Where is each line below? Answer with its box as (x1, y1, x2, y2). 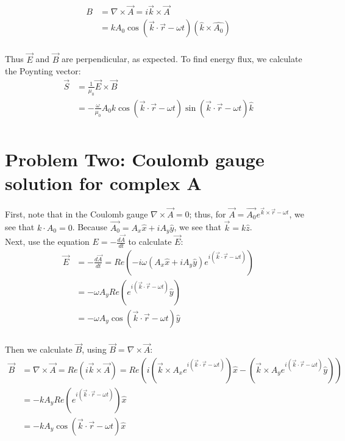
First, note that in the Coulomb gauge (5, 207, 148, 220)
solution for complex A (5, 171, 202, 196)
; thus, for (189, 207, 226, 220)
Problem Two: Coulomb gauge (5, 147, 265, 171)
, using (82, 343, 107, 356)
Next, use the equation (5, 235, 90, 248)
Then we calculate (5, 343, 73, 356)
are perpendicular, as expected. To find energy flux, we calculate (62, 52, 302, 65)
